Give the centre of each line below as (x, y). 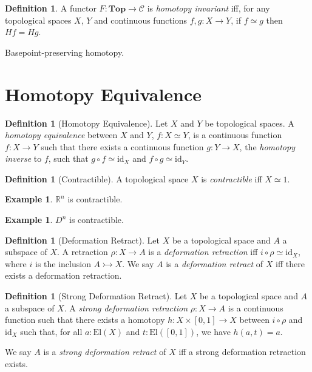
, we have (213, 331)
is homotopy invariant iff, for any (209, 8)
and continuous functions (141, 20)
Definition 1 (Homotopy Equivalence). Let (86, 123)
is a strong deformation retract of (105, 352)
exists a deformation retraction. (63, 275)
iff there (290, 263)
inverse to (23, 158)
